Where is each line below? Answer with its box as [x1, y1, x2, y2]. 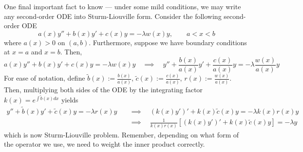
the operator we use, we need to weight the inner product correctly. [4, 139, 205, 149]
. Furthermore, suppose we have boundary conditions [89, 37, 247, 47]
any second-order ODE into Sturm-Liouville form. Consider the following [4, 11, 222, 21]
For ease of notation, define [4, 73, 85, 83]
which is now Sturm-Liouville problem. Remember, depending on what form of [4, 129, 239, 139]
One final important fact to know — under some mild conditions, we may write [4, 1, 241, 11]
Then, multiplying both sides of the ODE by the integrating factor [4, 84, 203, 94]
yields [61, 94, 78, 104]
